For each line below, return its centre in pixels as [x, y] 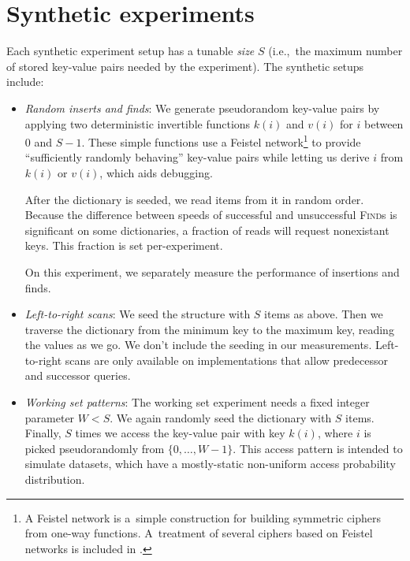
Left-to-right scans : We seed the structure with [138, 314]
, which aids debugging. [156, 172]
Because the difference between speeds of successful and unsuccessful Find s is [211, 215]
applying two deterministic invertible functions [138, 123]
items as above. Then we [324, 314]
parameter [50, 417]
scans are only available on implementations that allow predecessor [226, 360]
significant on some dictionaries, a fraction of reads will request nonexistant [207, 230]
